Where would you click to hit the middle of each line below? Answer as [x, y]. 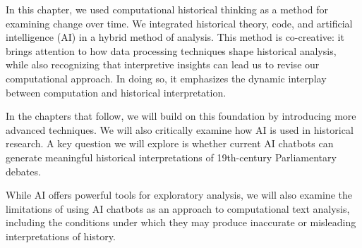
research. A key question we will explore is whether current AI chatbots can [170, 143]
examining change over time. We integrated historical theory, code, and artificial [179, 23]
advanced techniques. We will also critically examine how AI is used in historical [180, 129]
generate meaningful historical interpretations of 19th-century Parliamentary [171, 157]
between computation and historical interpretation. [116, 92]
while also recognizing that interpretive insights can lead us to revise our [163, 64]
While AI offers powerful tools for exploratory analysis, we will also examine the [179, 195]
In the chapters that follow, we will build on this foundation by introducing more [181, 116]
